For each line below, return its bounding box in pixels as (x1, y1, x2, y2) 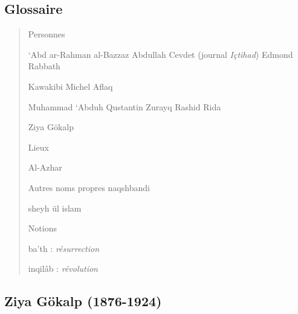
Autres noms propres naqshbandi (28, 181, 150, 193)
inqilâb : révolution (28, 262, 98, 275)
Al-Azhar (28, 161, 62, 174)
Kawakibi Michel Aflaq (28, 80, 113, 92)
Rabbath (28, 60, 60, 72)
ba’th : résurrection (28, 242, 100, 254)
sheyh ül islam (28, 201, 82, 214)
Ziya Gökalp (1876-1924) (4, 292, 162, 310)
